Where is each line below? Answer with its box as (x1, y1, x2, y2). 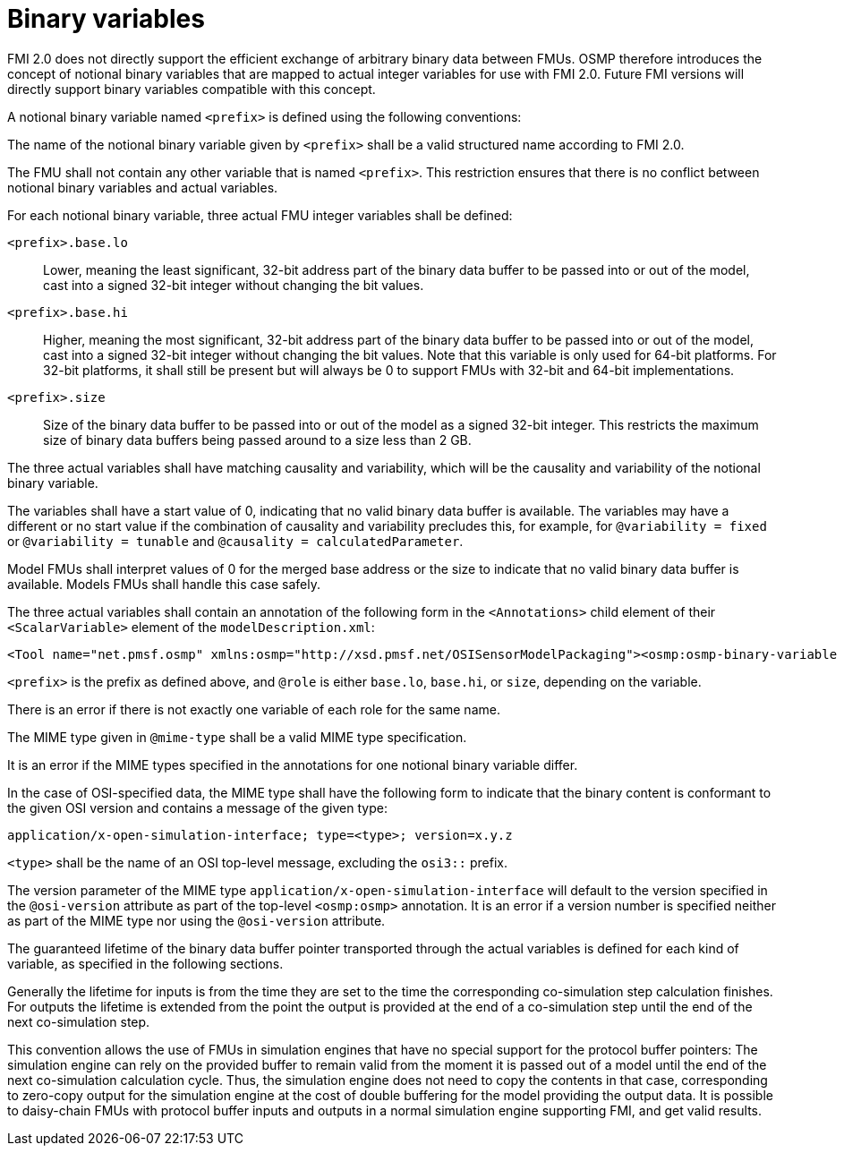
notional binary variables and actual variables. (7, 179, 278, 195)
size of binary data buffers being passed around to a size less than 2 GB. (43, 431, 472, 448)
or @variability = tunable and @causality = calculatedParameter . (7, 533, 464, 549)
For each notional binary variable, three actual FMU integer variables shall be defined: (7, 207, 513, 223)
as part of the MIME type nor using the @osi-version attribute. (7, 912, 386, 928)
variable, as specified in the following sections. (7, 955, 284, 971)
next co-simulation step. (7, 1013, 150, 1029)
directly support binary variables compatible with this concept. (7, 81, 376, 97)
